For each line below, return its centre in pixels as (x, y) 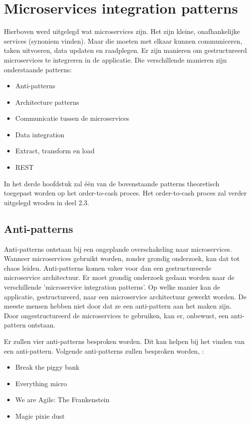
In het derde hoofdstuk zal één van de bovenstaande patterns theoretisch (112, 183)
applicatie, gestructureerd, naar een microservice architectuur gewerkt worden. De (125, 296)
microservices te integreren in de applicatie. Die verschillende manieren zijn (115, 59)
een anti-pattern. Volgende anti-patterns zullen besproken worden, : (104, 351)
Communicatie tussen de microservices (72, 118)
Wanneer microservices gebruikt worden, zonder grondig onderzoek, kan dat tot (122, 258)
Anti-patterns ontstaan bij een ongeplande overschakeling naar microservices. (118, 249)
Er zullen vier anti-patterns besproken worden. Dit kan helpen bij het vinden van (124, 341)
